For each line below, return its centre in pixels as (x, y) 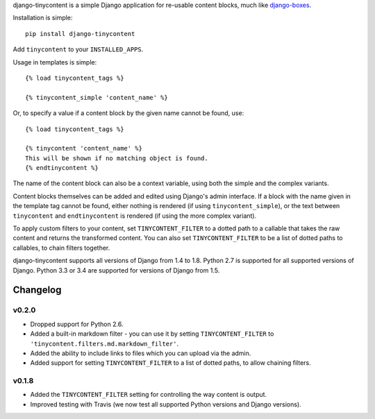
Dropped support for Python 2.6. (77, 324)
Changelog (37, 290)
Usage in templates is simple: (55, 62)
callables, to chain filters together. (61, 248)
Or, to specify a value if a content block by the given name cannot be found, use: (128, 113)
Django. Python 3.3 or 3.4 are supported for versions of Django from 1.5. (116, 270)
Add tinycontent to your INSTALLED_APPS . (78, 49)
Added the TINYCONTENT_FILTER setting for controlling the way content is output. (149, 395)
